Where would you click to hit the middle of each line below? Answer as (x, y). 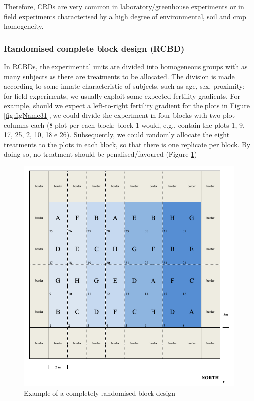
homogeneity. (24, 26)
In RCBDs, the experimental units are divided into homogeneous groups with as (126, 66)
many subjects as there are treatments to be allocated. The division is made (119, 76)
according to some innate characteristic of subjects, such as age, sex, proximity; (124, 86)
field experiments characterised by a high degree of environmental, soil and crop (125, 16)
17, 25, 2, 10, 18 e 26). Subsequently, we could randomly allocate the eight (117, 135)
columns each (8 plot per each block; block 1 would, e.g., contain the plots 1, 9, (124, 125)
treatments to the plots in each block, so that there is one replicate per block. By (127, 144)
